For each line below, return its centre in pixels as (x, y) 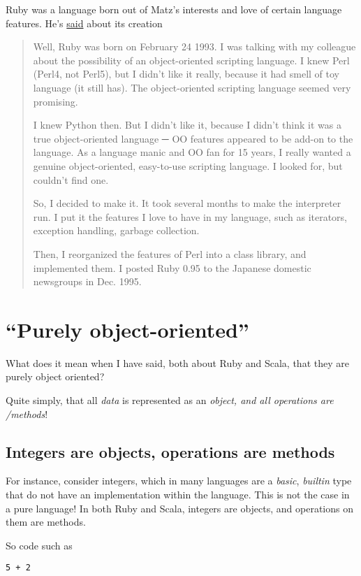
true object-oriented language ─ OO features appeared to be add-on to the (193, 138)
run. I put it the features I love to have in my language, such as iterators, (190, 216)
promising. (56, 101)
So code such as (39, 545)
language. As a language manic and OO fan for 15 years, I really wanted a (192, 152)
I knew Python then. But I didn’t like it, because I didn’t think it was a (187, 125)
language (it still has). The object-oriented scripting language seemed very (192, 87)
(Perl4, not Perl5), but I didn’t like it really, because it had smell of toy (186, 74)
